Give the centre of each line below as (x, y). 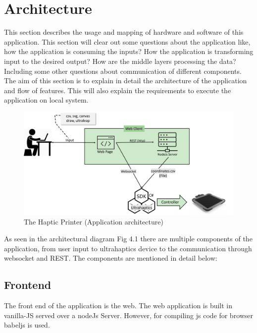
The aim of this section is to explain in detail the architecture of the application (126, 81)
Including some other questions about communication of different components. (123, 71)
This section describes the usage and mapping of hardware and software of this (124, 32)
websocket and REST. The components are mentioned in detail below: (111, 258)
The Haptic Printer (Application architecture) (94, 222)
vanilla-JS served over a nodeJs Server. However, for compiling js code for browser (129, 315)
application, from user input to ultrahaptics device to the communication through (128, 248)
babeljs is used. (27, 325)
